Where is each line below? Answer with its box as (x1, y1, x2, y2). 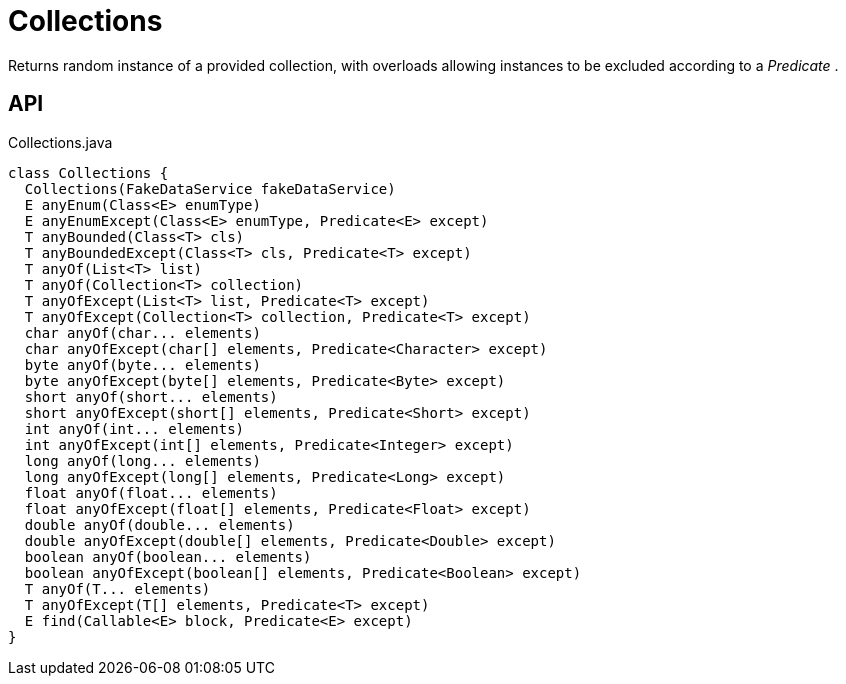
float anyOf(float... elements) (24, 484, 278, 501)
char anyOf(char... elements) (24, 324, 261, 341)
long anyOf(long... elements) (24, 452, 261, 469)
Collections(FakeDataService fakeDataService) (24, 180, 396, 197)
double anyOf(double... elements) (24, 516, 295, 533)
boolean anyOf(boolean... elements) (24, 548, 312, 565)
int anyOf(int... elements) (24, 420, 245, 437)
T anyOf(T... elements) (24, 580, 211, 597)
